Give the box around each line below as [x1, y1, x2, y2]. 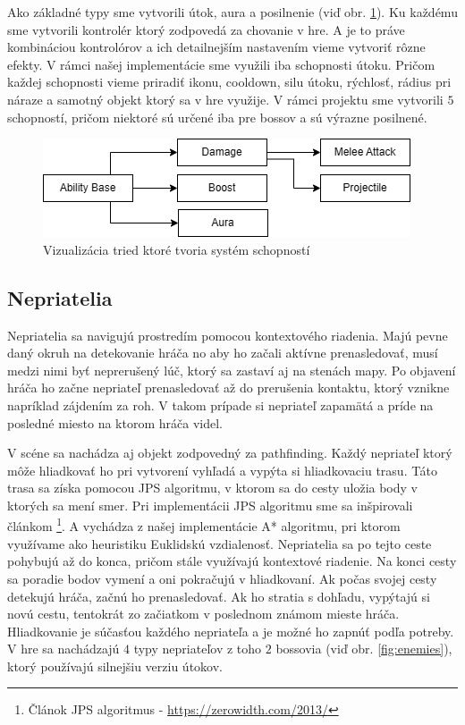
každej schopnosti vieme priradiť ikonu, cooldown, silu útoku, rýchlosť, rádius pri [7, 72, 452, 91]
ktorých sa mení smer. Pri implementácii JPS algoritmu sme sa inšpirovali [7, 495, 413, 514]
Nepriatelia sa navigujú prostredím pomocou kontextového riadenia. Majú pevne [7, 325, 448, 344]
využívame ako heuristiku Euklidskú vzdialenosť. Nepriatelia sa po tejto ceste [7, 534, 432, 552]
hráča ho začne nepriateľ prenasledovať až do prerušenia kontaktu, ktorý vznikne [7, 378, 450, 397]
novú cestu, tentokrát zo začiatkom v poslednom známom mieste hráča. [7, 604, 400, 623]
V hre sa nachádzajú [7, 639, 120, 658]
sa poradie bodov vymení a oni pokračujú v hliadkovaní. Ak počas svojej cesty [7, 569, 437, 587]
